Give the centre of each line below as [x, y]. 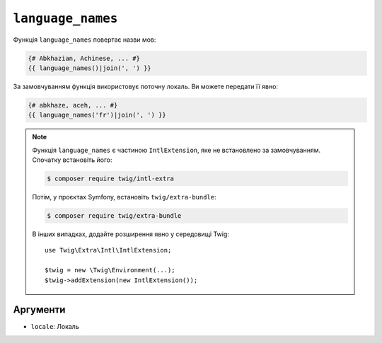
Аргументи [39, 310]
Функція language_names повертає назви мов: [85, 40]
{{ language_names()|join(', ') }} [89, 68]
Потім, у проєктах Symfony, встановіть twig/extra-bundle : [124, 197]
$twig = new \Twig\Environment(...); [110, 270]
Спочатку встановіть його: [72, 160]
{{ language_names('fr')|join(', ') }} [97, 115]
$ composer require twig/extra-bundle [114, 216]
